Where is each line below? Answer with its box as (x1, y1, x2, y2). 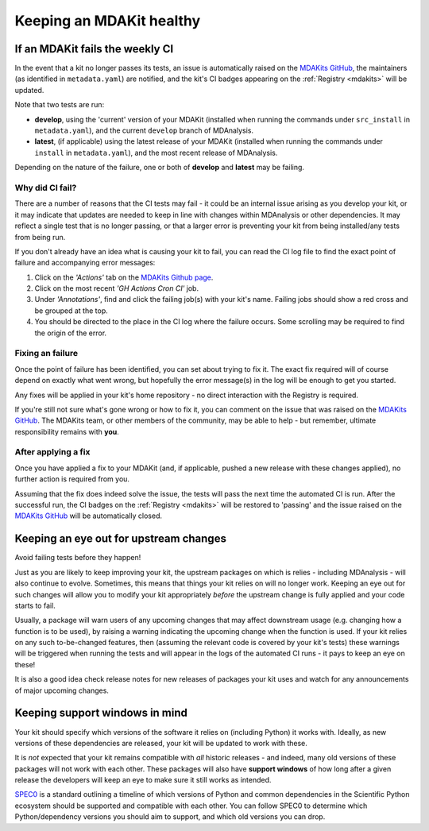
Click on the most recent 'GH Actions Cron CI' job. (34, 284, 199, 293)
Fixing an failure (14, 348, 79, 359)
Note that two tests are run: (14, 100, 105, 110)
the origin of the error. (34, 328, 107, 338)
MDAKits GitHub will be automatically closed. (14, 511, 163, 520)
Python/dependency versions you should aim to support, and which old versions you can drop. (14, 812, 326, 821)
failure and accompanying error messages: (14, 258, 156, 268)
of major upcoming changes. (14, 686, 109, 695)
